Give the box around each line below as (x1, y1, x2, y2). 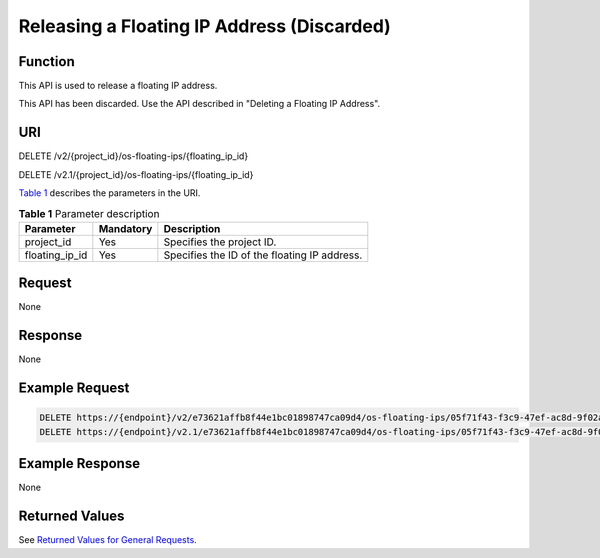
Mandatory (98, 221, 153, 235)
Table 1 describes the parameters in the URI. (18, 187, 201, 199)
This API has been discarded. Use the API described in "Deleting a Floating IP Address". (18, 98, 381, 110)
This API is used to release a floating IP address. (18, 80, 218, 92)
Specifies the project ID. (163, 235, 277, 249)
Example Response (18, 455, 140, 472)
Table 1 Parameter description (18, 206, 160, 220)
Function (18, 53, 75, 70)
